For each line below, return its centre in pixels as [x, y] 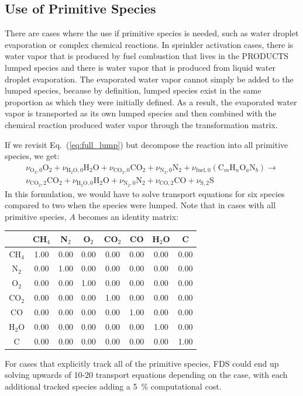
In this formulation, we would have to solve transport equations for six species [145, 193]
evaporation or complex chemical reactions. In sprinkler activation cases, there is [149, 44]
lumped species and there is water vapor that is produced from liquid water [140, 67]
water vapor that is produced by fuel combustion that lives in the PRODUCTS [147, 56]
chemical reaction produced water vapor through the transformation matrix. [141, 124]
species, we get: [32, 156]
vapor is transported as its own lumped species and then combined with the [141, 113]
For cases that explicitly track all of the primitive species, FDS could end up [142, 363]
